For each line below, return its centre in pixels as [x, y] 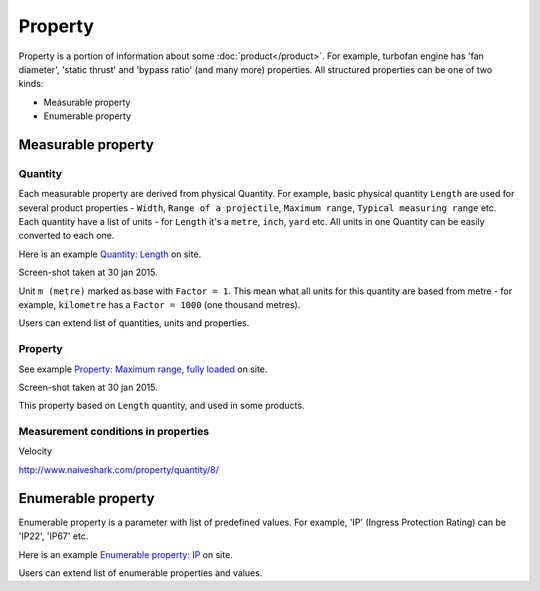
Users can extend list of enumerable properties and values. [140, 572]
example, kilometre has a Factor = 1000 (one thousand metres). [159, 304]
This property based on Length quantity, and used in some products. [161, 406]
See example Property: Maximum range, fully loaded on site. [143, 369]
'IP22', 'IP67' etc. [53, 536]
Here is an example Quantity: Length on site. [110, 254]
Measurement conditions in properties [114, 432]
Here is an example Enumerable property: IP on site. [126, 554]
